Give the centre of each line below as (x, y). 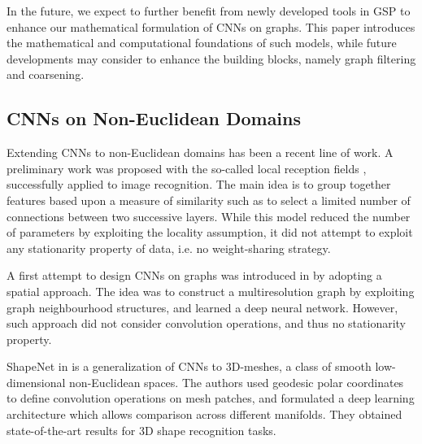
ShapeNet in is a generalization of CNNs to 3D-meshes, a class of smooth (189, 366)
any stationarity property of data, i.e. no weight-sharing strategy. (169, 248)
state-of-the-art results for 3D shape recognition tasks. (141, 430)
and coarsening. (46, 74)
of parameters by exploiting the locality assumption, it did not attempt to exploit (210, 232)
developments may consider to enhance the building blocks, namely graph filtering (211, 58)
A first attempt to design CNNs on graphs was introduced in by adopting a (194, 275)
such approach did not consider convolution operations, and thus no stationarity (206, 323)
